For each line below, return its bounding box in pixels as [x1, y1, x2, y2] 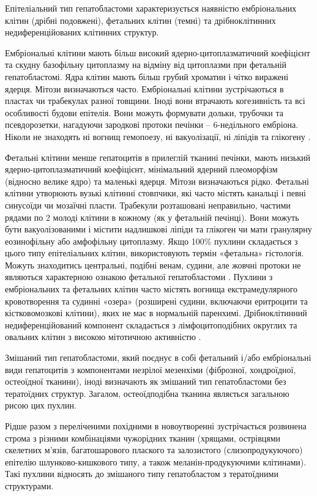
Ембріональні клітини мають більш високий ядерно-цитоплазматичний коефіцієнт [5, 46, 310, 59]
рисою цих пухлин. [5, 399, 76, 412]
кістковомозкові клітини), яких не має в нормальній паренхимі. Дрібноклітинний [5, 306, 307, 319]
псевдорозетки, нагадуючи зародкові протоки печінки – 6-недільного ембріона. [5, 118, 299, 131]
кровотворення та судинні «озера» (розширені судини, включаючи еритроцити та [5, 294, 308, 307]
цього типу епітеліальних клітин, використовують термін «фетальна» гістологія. [5, 246, 304, 259]
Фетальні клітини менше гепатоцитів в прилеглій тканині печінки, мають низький [5, 150, 310, 163]
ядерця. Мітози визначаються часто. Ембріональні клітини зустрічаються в [5, 82, 284, 95]
